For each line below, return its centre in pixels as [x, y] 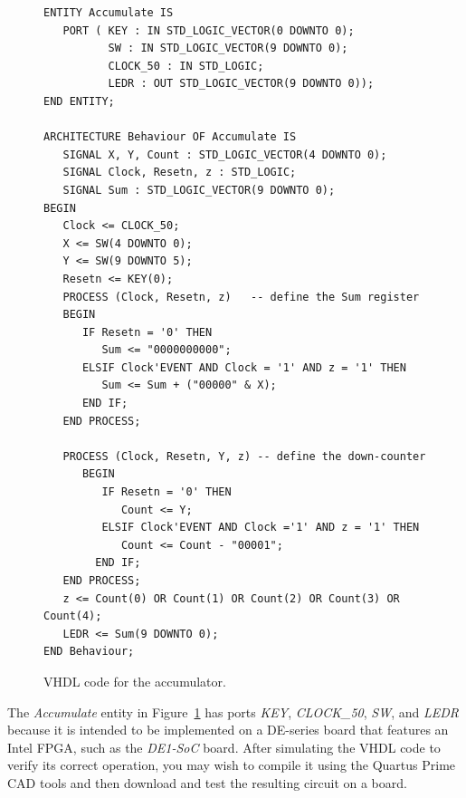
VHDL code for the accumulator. [135, 681]
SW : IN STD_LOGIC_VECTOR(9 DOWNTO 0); [228, 48]
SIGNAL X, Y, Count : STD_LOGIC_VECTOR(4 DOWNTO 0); [225, 154]
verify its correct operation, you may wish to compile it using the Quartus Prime [232, 765]
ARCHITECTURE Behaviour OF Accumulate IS [170, 137]
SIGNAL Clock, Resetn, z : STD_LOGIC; [180, 173]
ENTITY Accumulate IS [109, 13]
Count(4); [73, 616]
